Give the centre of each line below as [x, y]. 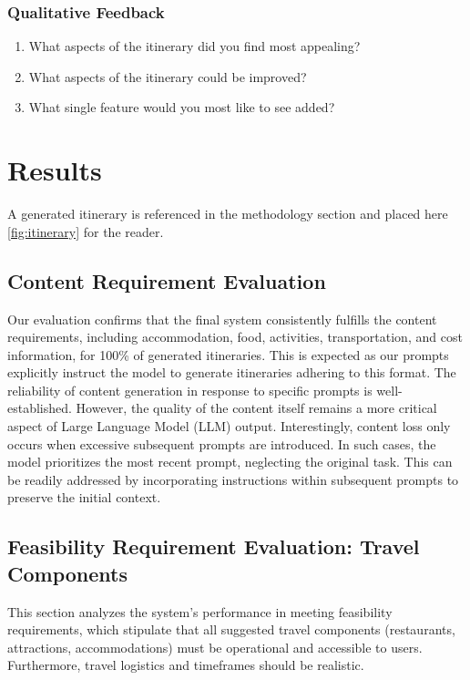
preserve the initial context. [84, 497]
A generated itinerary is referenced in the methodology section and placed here [228, 214]
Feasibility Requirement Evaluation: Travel [214, 546]
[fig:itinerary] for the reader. [86, 231]
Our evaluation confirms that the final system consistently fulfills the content [222, 319]
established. [40, 408]
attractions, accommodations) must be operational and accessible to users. [215, 647]
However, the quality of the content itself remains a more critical [256, 408]
